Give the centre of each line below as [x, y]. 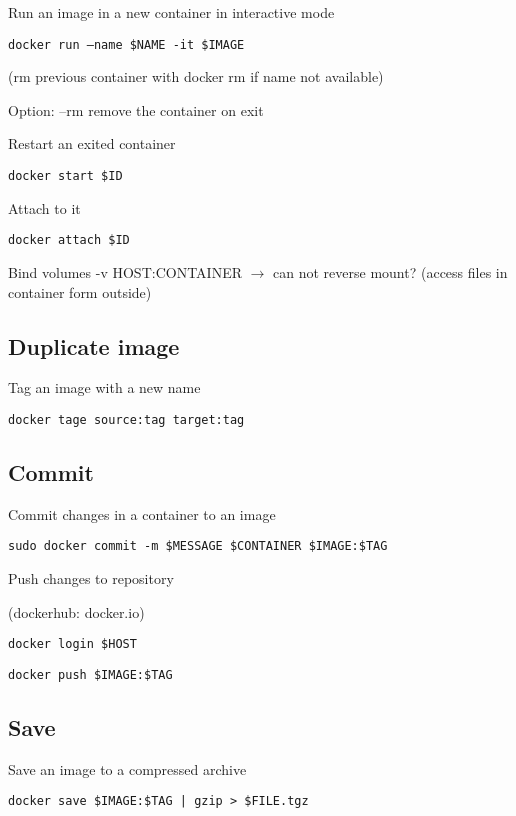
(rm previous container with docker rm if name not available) [196, 76]
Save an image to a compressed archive [127, 768]
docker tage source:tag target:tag [126, 419]
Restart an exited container [92, 143]
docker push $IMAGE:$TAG [90, 674]
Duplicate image [94, 345]
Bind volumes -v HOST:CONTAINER [125, 271]
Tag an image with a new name [104, 387]
